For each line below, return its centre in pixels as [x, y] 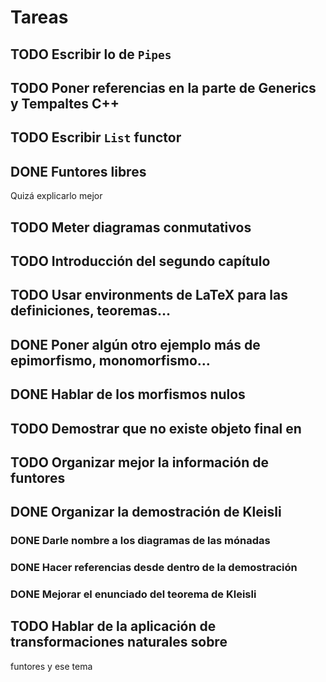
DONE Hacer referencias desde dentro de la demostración [154, 568]
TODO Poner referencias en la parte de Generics [163, 87]
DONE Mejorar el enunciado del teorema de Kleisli [133, 594]
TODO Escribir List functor [96, 137]
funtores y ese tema [51, 666]
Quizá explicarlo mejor [56, 196]
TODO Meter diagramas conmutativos [131, 227]
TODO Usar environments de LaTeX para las [149, 295]
